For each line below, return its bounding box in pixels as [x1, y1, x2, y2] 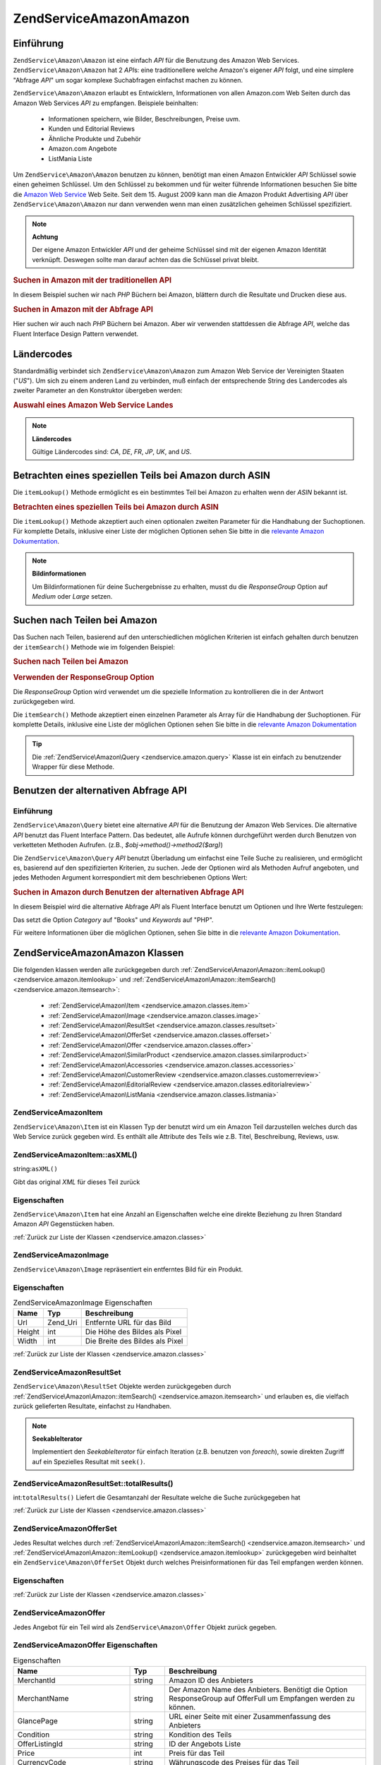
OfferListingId [17, 1739, 64, 1749]
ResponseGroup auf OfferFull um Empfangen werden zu [168, 1694, 356, 1704]
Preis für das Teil [168, 1748, 225, 1758]
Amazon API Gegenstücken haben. [13, 1220, 115, 1228]
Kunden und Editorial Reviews [48, 124, 135, 133]
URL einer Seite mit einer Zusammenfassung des [168, 1712, 331, 1722]
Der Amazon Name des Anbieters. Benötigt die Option [168, 1685, 349, 1694]
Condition [17, 1730, 50, 1740]
